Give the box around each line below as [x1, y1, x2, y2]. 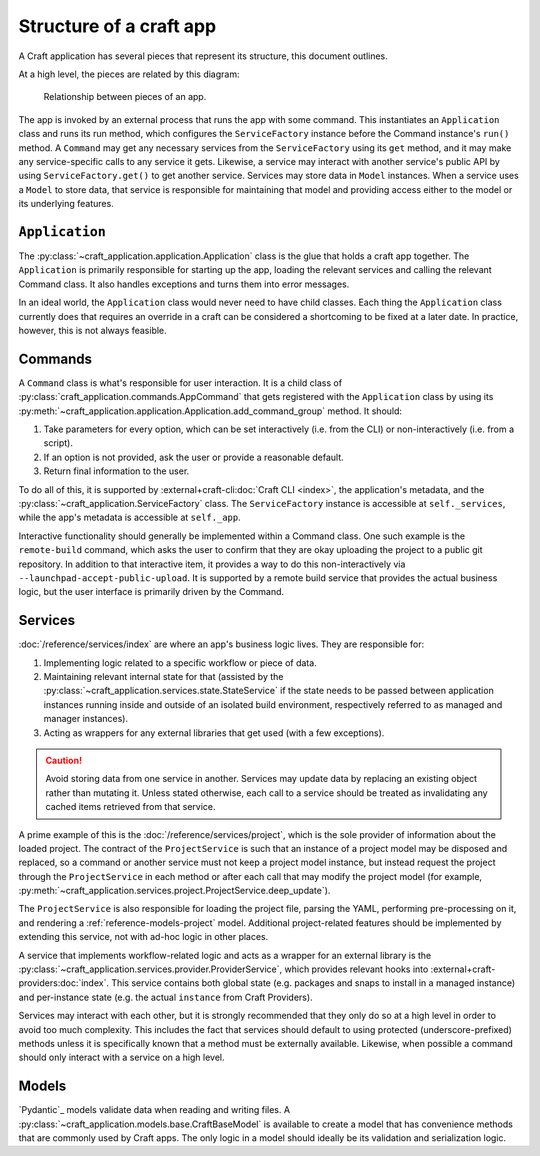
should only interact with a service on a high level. [18, 1051, 225, 1064]
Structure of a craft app [18, 15, 217, 37]
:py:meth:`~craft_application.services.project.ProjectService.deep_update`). [18, 885, 331, 897]
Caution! [45, 754, 83, 766]
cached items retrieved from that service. [45, 801, 216, 813]
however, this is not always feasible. [18, 324, 167, 336]
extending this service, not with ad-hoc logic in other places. [18, 931, 269, 943]
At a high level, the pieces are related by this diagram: [18, 68, 240, 80]
